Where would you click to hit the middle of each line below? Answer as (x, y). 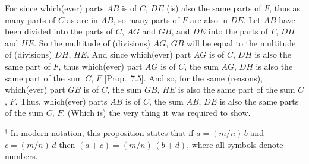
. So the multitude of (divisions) (92, 42)
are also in (209, 19)
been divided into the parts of (59, 31)
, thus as (285, 8)
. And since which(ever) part (139, 54)
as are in (82, 19)
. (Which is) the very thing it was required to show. (157, 113)
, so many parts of (146, 19)
